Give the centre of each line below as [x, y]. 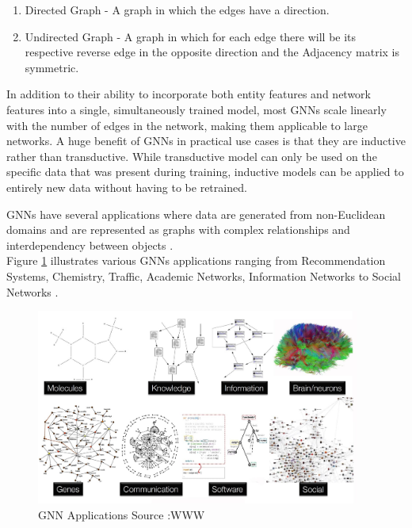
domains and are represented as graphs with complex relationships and [178, 230]
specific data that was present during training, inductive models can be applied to [205, 172]
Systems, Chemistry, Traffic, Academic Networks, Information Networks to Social [204, 275]
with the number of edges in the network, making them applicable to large [187, 125]
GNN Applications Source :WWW [122, 514]
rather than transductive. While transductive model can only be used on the [192, 156]
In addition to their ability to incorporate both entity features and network [189, 94]
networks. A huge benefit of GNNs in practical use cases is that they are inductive [206, 141]
